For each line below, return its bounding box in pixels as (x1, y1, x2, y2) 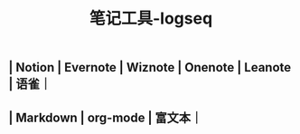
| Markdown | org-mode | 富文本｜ (8, 110, 203, 125)
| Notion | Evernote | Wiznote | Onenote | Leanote (8, 60, 292, 75)
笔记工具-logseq (89, 8, 213, 29)
